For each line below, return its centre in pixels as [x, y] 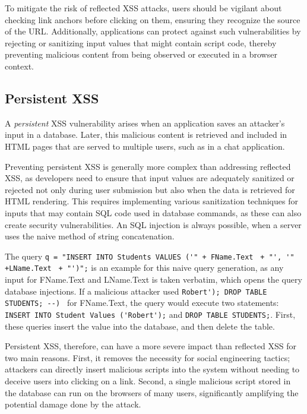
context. [19, 66]
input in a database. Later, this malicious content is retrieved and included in [146, 135]
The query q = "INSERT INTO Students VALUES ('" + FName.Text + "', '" [150, 256]
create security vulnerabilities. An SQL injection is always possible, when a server [153, 224]
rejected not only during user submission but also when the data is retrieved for [150, 189]
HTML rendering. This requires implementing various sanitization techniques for [151, 201]
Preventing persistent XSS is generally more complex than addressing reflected [148, 166]
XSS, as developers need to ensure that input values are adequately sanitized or [150, 178]
